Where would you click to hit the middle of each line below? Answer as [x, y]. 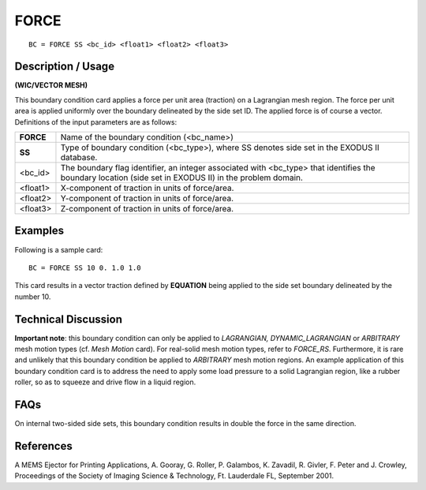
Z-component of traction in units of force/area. [147, 209]
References [43, 446]
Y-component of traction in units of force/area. [147, 199]
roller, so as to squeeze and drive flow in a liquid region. [105, 382]
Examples [39, 231]
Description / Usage [64, 67]
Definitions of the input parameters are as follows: [96, 122]
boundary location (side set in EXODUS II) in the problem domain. [182, 178]
